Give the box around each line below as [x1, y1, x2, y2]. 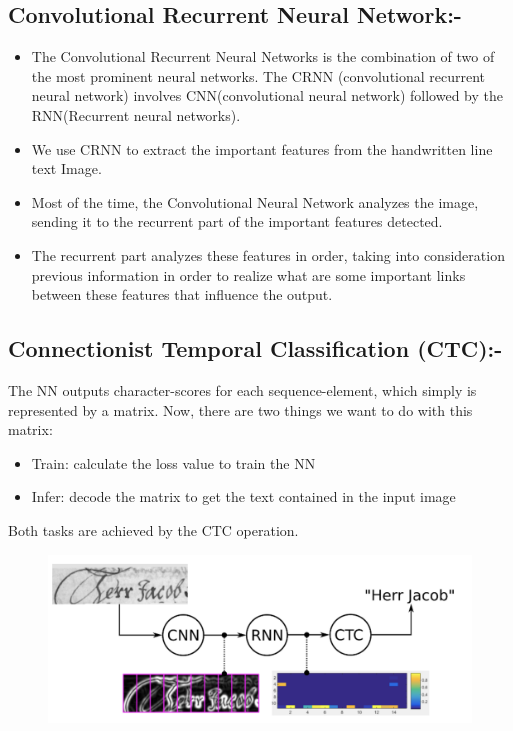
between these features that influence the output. [31, 284, 333, 305]
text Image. [31, 158, 102, 179]
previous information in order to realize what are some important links [31, 264, 466, 285]
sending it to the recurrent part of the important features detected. [31, 211, 443, 232]
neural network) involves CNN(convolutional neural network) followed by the [31, 85, 503, 106]
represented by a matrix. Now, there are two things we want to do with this [8, 399, 473, 420]
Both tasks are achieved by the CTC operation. [8, 519, 299, 540]
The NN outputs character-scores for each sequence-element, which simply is [8, 379, 477, 400]
